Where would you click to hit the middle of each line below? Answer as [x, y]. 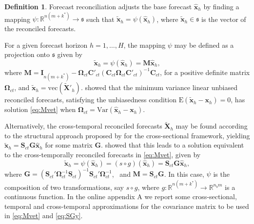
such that [100, 19]
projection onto [27, 54]
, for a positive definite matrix [205, 72]
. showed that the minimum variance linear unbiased [159, 87]
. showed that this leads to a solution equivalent [173, 145]
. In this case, [184, 174]
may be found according [212, 126]
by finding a [221, 6]
